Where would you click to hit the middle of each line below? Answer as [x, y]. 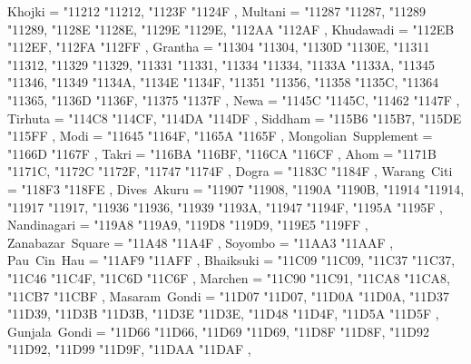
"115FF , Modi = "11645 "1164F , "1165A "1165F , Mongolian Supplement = [220, 136]
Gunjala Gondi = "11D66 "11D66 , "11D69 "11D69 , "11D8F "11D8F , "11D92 [218, 331]
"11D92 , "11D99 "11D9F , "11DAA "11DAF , [129, 349]
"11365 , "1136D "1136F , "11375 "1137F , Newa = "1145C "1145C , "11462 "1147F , [234, 99]
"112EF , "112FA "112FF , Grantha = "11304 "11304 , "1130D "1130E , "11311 [219, 47]
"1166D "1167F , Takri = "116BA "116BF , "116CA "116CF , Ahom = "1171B [222, 153]
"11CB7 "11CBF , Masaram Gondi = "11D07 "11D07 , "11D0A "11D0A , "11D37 [228, 295]
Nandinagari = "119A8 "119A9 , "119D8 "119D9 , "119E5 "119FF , [188, 225]
